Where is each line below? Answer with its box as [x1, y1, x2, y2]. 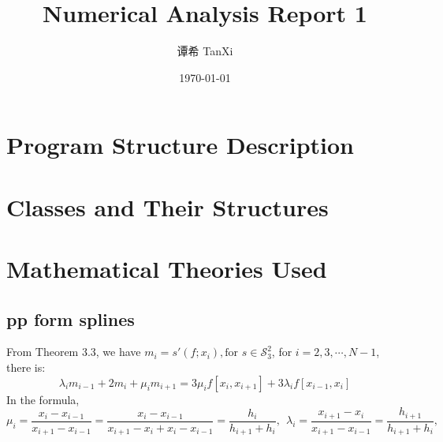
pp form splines [6, 306, 135, 331]
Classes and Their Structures [6, 190, 329, 223]
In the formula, [6, 391, 80, 407]
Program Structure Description [6, 129, 355, 161]
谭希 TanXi [177, 43, 233, 59]
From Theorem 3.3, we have [6, 343, 141, 360]
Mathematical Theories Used [6, 253, 327, 285]
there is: [6, 359, 46, 376]
